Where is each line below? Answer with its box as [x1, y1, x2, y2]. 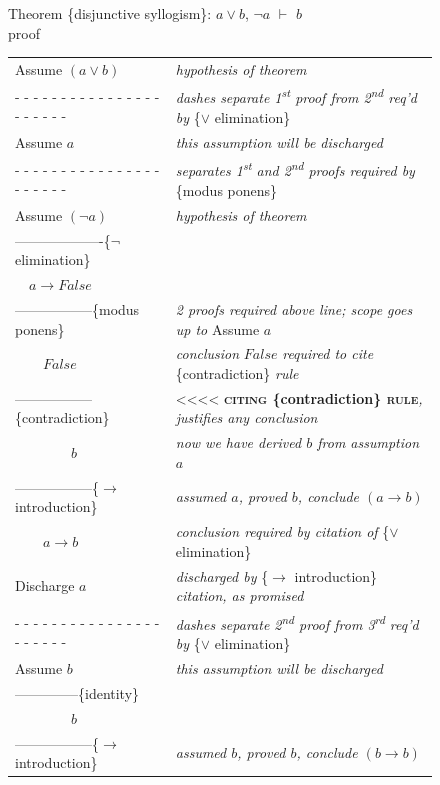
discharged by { [175, 565, 269, 586]
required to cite [282, 343, 374, 364]
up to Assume [175, 318, 260, 339]
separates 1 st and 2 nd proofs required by [175, 157, 415, 181]
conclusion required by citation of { [175, 521, 390, 542]
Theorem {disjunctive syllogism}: [8, 3, 212, 23]
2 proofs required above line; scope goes [175, 298, 413, 319]
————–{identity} [15, 682, 140, 703]
